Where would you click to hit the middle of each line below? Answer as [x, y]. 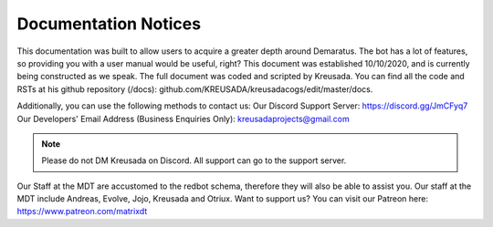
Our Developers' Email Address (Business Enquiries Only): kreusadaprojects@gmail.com [184, 119]
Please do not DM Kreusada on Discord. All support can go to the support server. [194, 160]
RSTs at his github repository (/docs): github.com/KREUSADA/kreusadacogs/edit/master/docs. [195, 89]
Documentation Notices [109, 24]
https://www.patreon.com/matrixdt [82, 212]
